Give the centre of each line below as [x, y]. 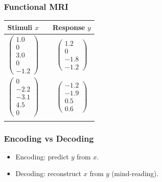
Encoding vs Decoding [49, 138]
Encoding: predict [42, 157]
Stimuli [20, 27]
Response [69, 27]
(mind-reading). [135, 173]
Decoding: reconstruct [48, 173]
